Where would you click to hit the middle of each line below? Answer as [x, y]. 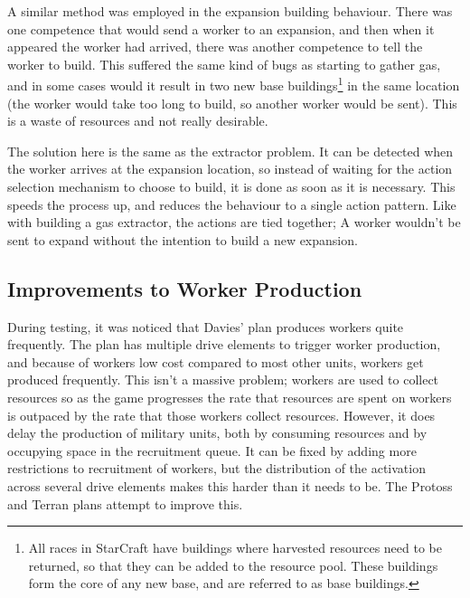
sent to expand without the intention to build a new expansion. [183, 239]
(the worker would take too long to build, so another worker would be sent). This [232, 103]
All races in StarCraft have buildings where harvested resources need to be [235, 548]
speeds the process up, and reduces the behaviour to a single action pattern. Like [232, 204]
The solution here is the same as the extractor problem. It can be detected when [230, 151]
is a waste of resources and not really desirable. [138, 121]
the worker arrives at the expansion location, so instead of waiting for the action [230, 169]
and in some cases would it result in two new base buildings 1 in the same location [234, 84]
